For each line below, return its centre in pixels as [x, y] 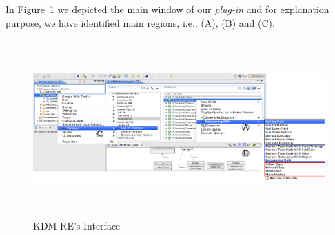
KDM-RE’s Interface [77, 225]
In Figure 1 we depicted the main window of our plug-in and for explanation [167, 9]
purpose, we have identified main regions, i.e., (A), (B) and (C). [140, 22]
